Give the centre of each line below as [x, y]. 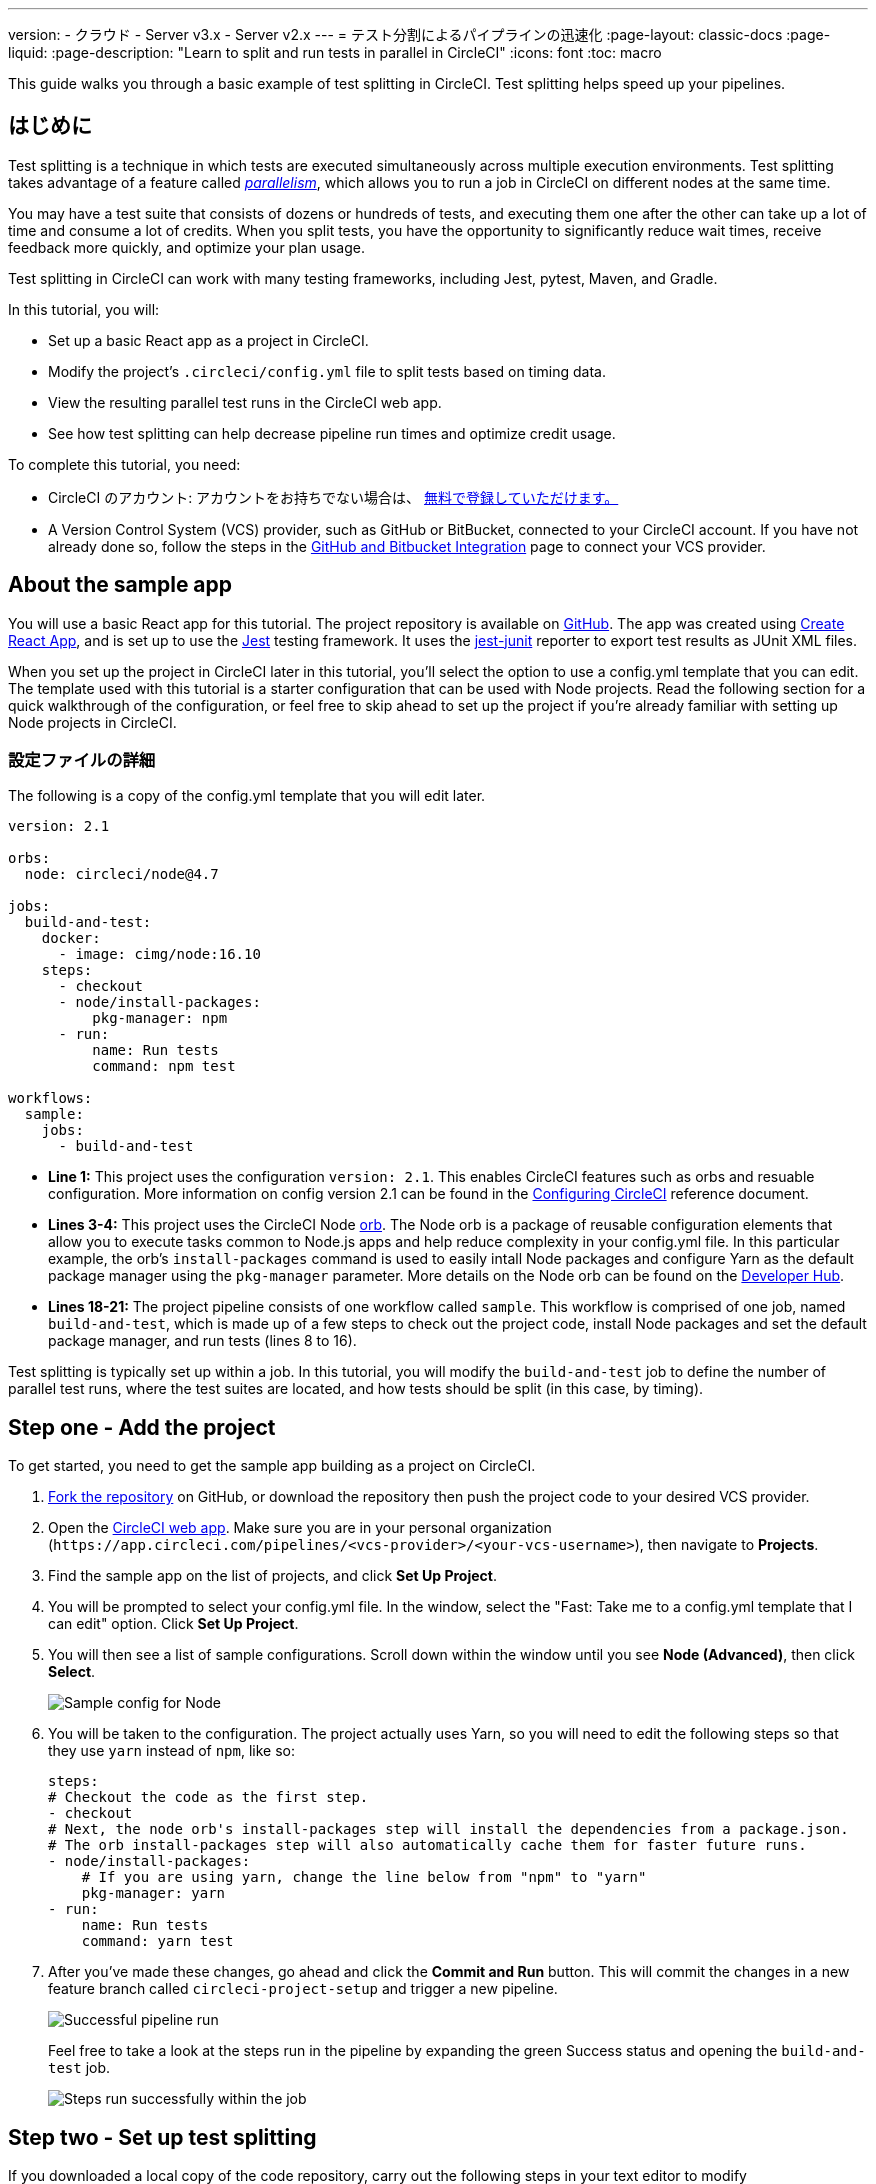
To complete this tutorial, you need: [124, 464]
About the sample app [120, 585]
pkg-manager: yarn [153, 1893]
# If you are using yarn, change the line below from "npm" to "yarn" [364, 1877]
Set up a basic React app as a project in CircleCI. [208, 340]
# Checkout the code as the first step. [208, 1797]
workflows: [50, 1098]
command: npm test [164, 1066]
